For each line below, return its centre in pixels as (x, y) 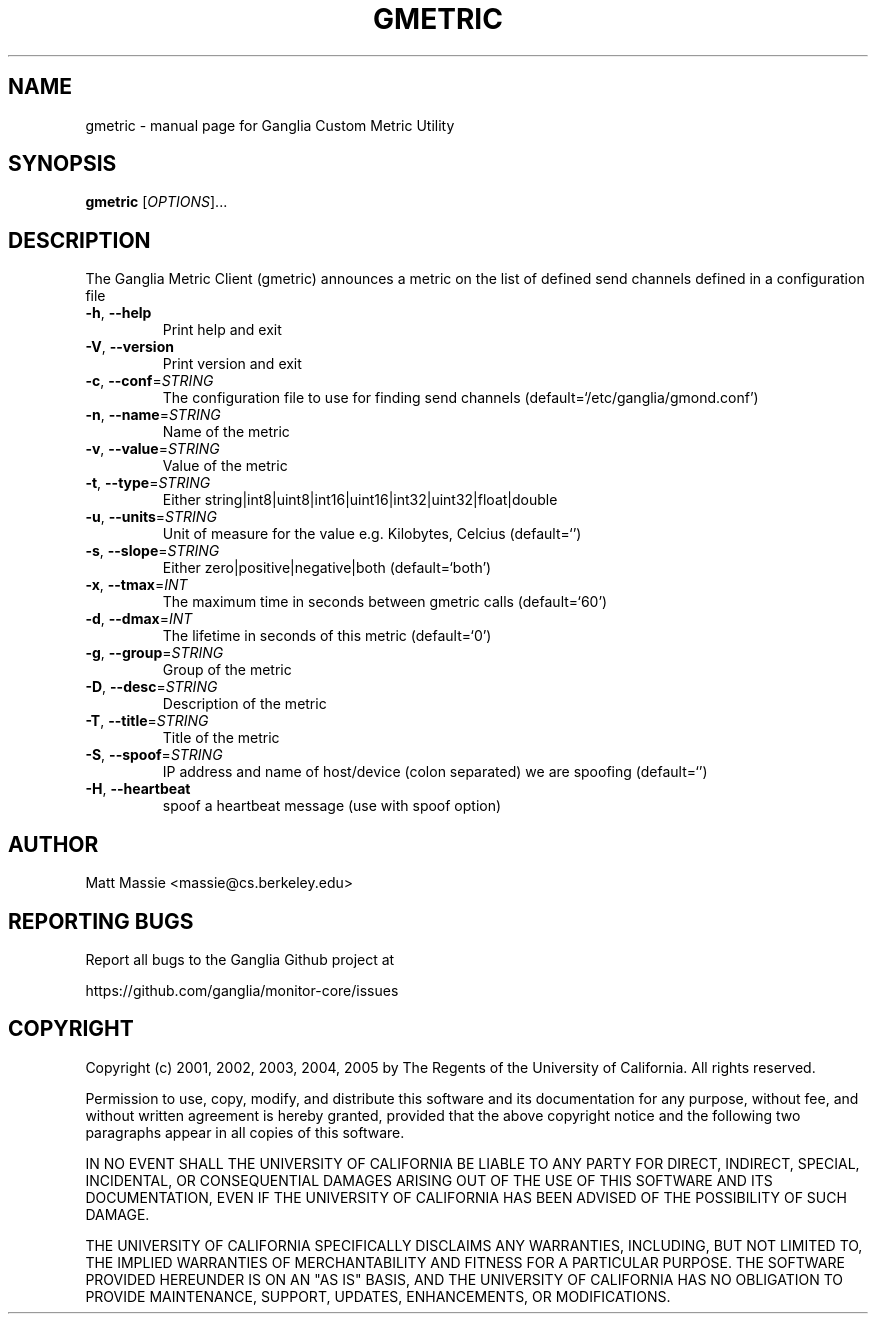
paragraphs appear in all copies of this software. (245, 1132)
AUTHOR (53, 844)
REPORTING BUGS (101, 921)
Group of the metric (227, 670)
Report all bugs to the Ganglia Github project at (240, 959)
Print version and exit (232, 364)
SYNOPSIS (62, 164)
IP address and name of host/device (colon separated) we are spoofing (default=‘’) (435, 772)
